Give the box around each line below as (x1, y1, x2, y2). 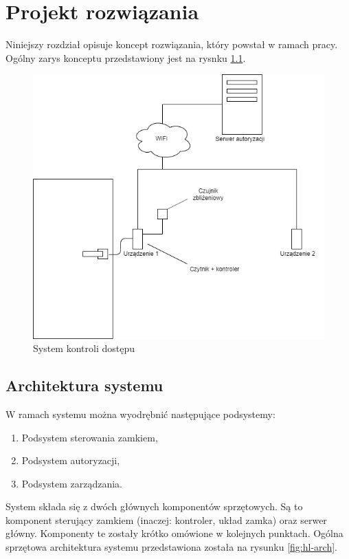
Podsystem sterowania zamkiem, (21, 430, 158, 444)
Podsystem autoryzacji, (21, 453, 120, 468)
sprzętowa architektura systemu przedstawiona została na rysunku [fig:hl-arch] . (5, 540, 337, 554)
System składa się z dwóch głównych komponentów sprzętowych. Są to (5, 499, 303, 514)
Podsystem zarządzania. (21, 476, 123, 490)
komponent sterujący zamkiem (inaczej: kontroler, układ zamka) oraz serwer (5, 512, 327, 527)
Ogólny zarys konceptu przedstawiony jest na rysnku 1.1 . (5, 50, 246, 65)
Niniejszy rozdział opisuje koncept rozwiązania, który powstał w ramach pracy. (5, 37, 338, 52)
